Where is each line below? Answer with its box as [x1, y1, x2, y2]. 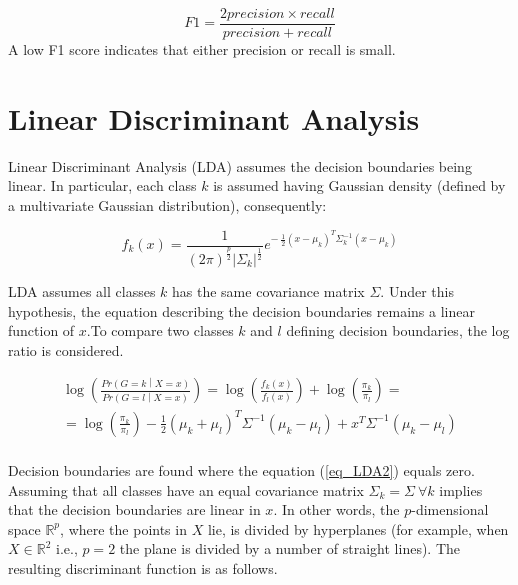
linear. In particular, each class [8, 175, 197, 196]
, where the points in [60, 518, 187, 539]
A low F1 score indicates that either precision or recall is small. [8, 39, 396, 60]
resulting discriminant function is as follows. [8, 557, 278, 578]
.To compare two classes [86, 320, 234, 341]
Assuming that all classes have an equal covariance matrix [8, 479, 364, 500]
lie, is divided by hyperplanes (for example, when [207, 518, 509, 539]
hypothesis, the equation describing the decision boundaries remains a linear [8, 300, 475, 321]
